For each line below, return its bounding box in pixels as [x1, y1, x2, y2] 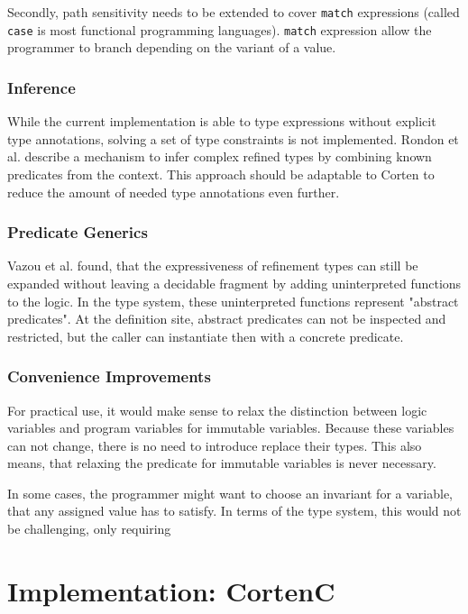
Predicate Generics [7, 221, 148, 243]
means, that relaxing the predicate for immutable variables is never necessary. [7, 454, 436, 472]
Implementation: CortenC [7, 572, 335, 609]
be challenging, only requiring [7, 519, 171, 538]
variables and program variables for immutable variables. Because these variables [7, 418, 454, 437]
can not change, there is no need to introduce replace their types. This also [7, 435, 422, 454]
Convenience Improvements [7, 365, 211, 388]
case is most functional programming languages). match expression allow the [7, 20, 432, 39]
